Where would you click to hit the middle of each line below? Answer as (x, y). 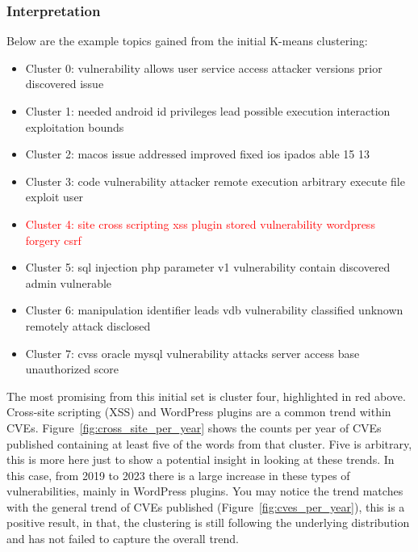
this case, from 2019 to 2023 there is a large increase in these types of (178, 475)
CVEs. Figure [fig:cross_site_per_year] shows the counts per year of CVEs (194, 427)
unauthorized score (72, 369)
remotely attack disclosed (88, 325)
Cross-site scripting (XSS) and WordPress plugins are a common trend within (199, 412)
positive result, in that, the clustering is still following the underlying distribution (208, 523)
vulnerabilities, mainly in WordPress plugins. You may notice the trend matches (205, 491)
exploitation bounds (75, 126)
